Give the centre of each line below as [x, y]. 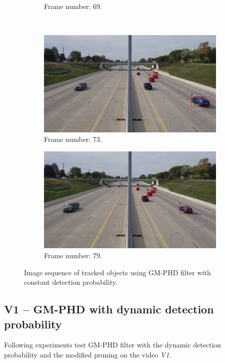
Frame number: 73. [73, 139]
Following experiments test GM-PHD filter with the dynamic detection [113, 345]
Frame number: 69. [73, 6]
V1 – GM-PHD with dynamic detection [109, 309]
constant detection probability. [71, 282]
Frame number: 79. [73, 255]
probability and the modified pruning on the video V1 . [88, 354]
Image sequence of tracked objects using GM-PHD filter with [117, 272]
